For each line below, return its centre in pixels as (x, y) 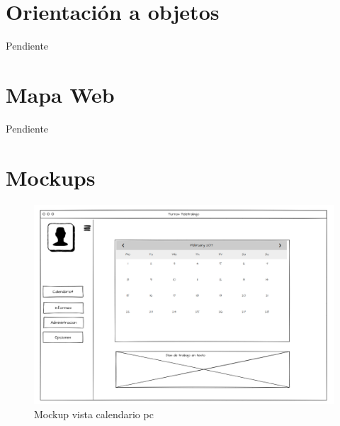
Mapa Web (60, 94)
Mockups (51, 177)
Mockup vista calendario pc (94, 414)
